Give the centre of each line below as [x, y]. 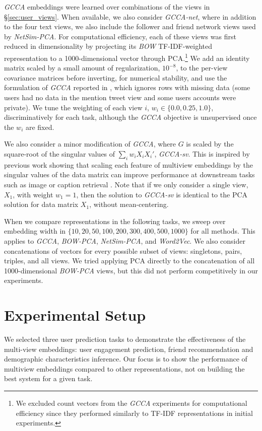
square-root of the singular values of [60, 153]
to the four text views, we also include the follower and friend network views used [130, 26]
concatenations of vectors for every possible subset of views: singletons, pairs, [123, 250]
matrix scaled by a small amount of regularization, [82, 68]
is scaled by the [210, 144]
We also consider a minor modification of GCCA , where [90, 144]
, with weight [33, 194]
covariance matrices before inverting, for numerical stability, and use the [116, 77]
